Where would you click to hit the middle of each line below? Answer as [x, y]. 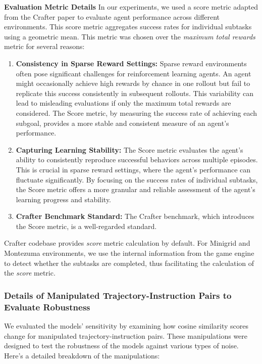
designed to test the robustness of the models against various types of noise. [121, 346]
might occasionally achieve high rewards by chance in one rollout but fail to [133, 83]
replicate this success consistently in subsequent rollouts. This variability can [135, 93]
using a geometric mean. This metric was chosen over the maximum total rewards [130, 36]
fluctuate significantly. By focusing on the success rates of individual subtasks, [137, 179]
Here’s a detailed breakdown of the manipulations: [82, 355]
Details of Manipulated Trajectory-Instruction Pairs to [118, 295]
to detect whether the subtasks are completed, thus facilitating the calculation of [129, 263]
